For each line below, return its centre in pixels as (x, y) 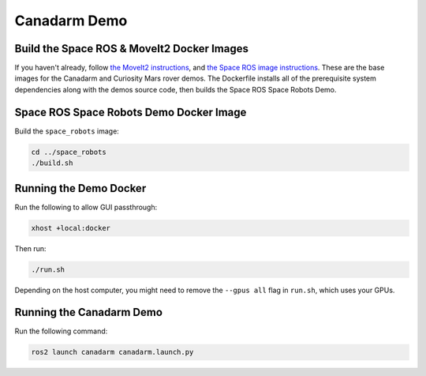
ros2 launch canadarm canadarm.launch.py (112, 352)
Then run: (30, 248)
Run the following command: (61, 331)
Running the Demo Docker (80, 188)
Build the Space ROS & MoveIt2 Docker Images (131, 49)
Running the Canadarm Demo (89, 312)
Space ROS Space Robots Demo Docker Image (131, 112)
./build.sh (52, 163)
